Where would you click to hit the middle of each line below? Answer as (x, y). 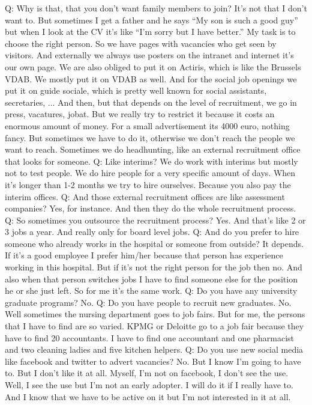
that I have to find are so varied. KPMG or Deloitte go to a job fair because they (154, 326)
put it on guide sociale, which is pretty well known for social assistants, (136, 90)
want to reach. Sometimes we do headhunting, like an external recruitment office (153, 149)
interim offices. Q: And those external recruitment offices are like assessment (145, 196)
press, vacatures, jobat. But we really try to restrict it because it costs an (140, 114)
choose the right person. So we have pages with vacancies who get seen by (141, 43)
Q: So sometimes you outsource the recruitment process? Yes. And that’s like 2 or (155, 220)
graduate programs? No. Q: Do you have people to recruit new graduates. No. (148, 302)
